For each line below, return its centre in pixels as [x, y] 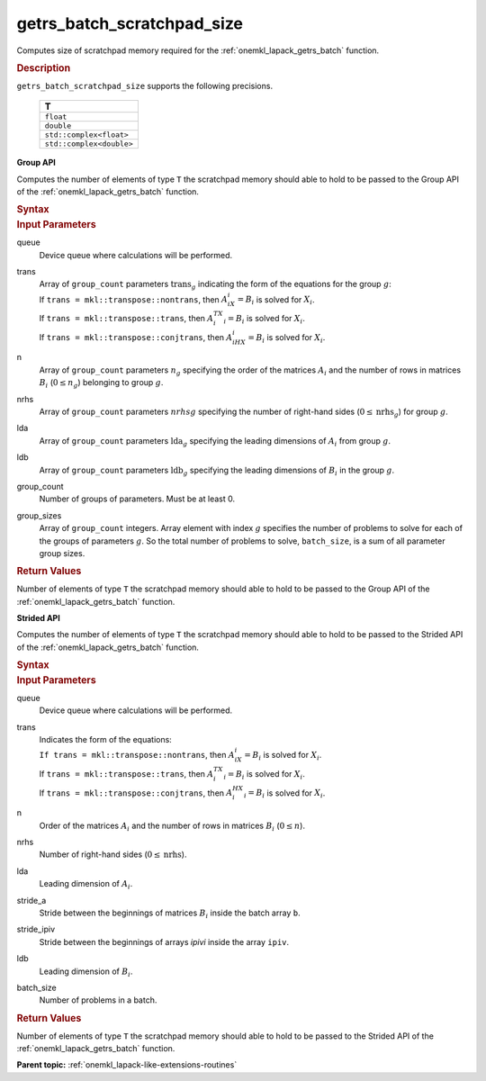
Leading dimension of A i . [86, 885]
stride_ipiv [36, 929]
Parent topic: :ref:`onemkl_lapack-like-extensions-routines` [127, 1065]
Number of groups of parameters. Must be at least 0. [137, 499]
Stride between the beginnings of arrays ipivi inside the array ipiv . [164, 941]
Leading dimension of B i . [86, 972]
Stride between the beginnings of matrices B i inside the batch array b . [170, 914]
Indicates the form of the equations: [106, 740]
